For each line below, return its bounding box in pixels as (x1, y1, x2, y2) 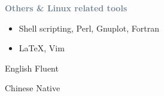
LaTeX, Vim (19, 42, 65, 54)
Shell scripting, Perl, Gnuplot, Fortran (19, 21, 159, 34)
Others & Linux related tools (5, 2, 127, 14)
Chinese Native (5, 82, 60, 94)
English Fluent (5, 61, 59, 74)
